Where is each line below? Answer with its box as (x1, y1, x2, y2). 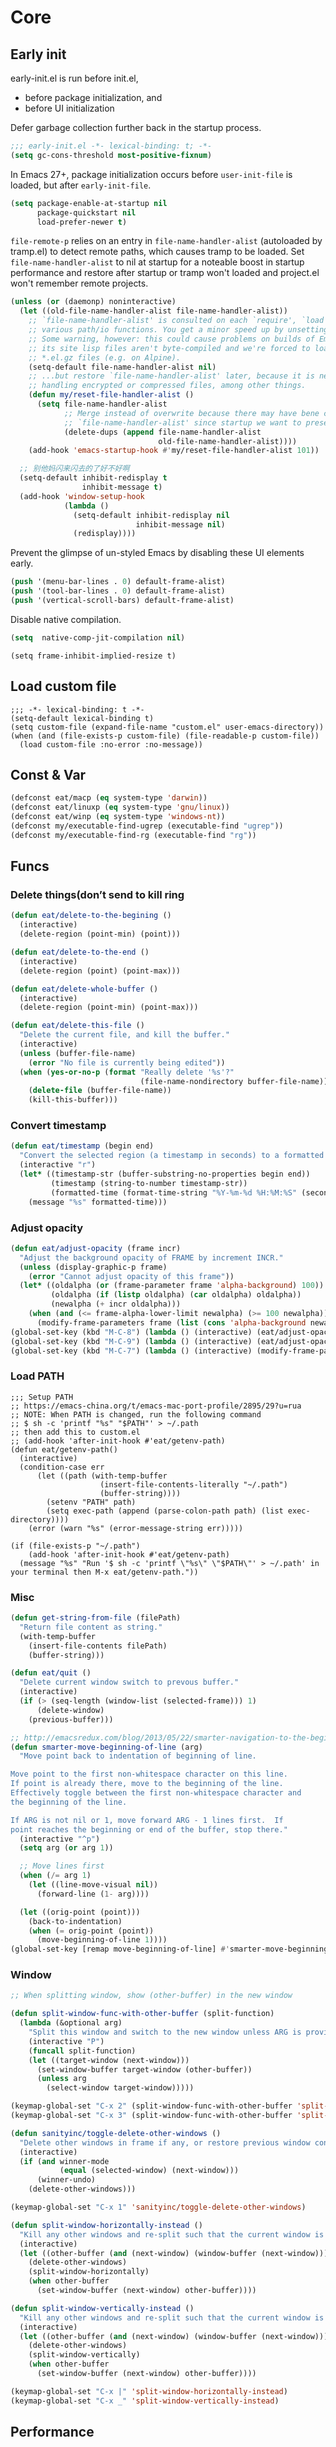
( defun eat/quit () (10, 1668, 92, 1678)
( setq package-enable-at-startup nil (10, 198, 168, 208)
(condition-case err (19, 1462, 105, 1472)
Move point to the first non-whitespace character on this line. (10, 1769, 288, 1780)
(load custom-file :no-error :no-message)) (19, 739, 203, 750)
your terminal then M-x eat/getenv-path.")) (10, 1567, 199, 1577)
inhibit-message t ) (81, 482, 163, 492)
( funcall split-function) (28, 2046, 137, 2056)
